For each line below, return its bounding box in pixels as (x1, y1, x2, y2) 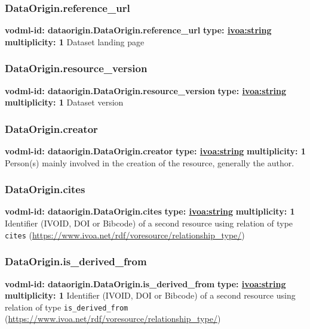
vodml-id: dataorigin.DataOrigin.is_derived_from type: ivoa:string (5, 277, 286, 290)
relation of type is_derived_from (5, 300, 128, 313)
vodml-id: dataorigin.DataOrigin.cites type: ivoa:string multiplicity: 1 (5, 205, 295, 218)
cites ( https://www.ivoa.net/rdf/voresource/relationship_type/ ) (5, 228, 245, 241)
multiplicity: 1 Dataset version (5, 96, 124, 108)
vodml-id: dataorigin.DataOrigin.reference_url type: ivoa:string (5, 24, 272, 36)
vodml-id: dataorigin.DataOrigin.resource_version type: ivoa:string (5, 84, 287, 97)
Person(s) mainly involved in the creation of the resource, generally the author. (5, 156, 294, 169)
